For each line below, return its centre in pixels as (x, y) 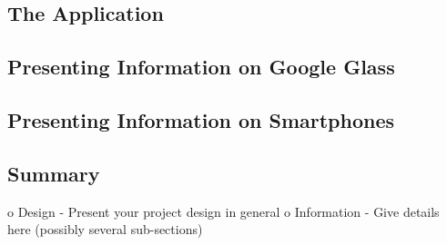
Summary (54, 173)
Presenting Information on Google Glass (201, 67)
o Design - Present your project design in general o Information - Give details (223, 211)
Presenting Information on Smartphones (201, 119)
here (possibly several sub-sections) (105, 229)
